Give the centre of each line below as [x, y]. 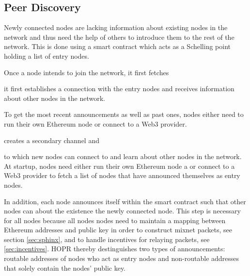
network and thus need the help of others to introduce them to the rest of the [119, 37]
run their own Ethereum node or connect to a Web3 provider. [95, 123]
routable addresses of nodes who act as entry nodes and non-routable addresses [122, 258]
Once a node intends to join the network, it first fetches [86, 72]
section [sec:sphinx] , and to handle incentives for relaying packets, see [107, 239]
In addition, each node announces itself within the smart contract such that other [125, 201]
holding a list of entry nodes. [47, 56]
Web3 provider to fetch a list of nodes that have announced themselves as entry [122, 175]
